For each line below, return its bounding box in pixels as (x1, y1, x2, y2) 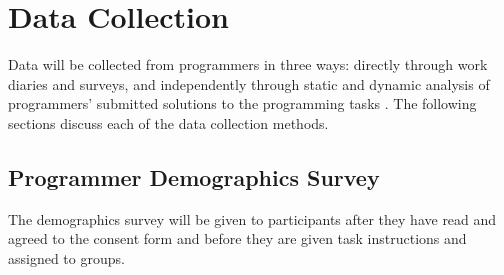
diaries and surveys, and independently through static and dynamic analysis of (8, 73, 490, 94)
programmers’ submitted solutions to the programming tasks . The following (8, 93, 477, 114)
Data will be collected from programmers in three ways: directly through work (8, 54, 488, 75)
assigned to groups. (8, 247, 125, 268)
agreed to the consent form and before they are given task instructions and (8, 228, 467, 249)
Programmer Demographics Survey (8, 161, 380, 192)
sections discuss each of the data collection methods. (8, 112, 329, 133)
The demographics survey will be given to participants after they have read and (8, 208, 497, 229)
